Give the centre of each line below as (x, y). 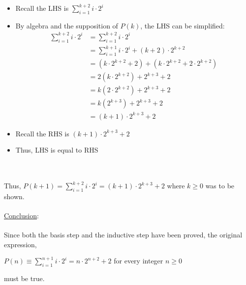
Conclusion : (21, 216)
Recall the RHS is (42, 133)
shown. (14, 196)
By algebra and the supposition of (67, 25)
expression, (20, 244)
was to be (220, 186)
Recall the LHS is (42, 8)
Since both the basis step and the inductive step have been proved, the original (123, 235)
